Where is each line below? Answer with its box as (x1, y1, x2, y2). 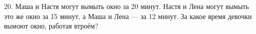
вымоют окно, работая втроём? (4, 20, 98, 31)
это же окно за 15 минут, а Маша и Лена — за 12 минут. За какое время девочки (4, 10, 252, 21)
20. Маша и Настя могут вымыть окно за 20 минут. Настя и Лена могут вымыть (4, 1, 249, 11)
